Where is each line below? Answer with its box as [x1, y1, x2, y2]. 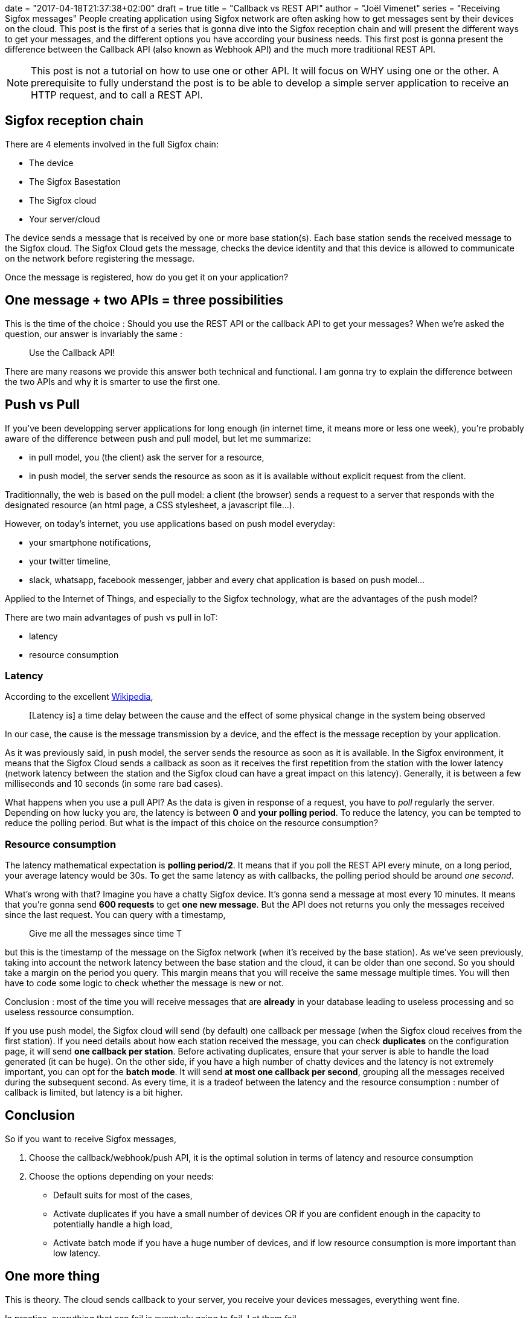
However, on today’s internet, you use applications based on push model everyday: [5, 518, 335, 529]
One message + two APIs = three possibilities [5, 292, 283, 308]
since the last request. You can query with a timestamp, [5, 909, 226, 920]
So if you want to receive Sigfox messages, [5, 1133, 176, 1144]
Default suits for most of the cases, [53, 1189, 193, 1200]
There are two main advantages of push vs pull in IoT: [5, 612, 218, 622]
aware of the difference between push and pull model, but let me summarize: [5, 433, 311, 444]
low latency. [53, 1247, 101, 1258]
